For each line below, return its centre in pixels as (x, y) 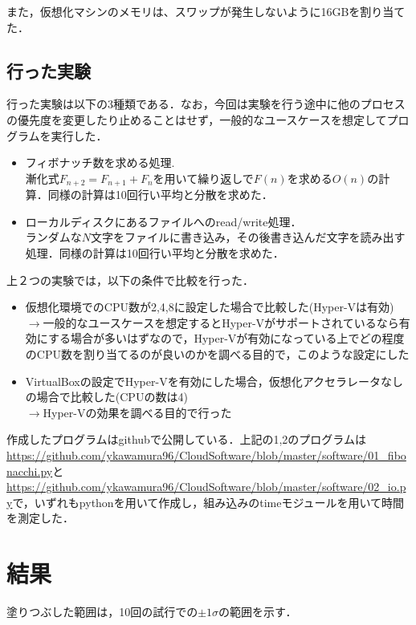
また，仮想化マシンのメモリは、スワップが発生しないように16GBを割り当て (206, 11)
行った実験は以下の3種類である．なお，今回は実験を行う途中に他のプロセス (206, 104)
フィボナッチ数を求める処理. (100, 162)
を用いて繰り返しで (203, 178)
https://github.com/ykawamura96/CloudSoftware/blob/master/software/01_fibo (206, 455)
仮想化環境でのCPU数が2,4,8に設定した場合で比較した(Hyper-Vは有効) (210, 307)
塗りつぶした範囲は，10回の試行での (102, 612)
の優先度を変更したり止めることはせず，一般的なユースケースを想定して (197, 119)
